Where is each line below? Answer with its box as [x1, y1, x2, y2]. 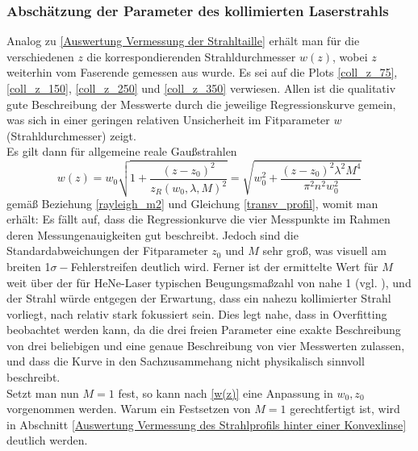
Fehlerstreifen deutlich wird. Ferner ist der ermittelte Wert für [70, 257, 378, 274]
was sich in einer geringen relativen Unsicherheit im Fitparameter [6, 111, 330, 128]
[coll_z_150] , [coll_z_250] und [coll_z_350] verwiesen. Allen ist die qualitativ [6, 80, 396, 96]
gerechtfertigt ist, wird [290, 400, 400, 417]
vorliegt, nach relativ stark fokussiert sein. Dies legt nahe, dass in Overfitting [6, 305, 387, 322]
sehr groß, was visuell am [262, 242, 387, 259]
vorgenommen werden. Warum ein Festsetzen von [6, 400, 251, 417]
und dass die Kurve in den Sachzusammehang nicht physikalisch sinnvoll [6, 353, 365, 370]
